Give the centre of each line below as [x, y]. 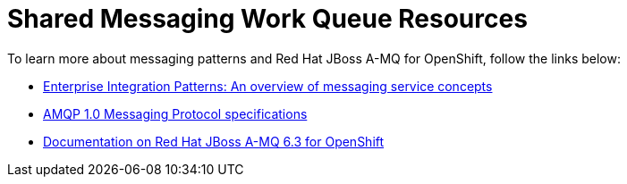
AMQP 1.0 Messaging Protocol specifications [175, 113]
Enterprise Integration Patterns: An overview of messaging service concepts [268, 86]
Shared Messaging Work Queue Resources [267, 19]
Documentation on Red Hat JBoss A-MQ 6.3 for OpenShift [214, 141]
